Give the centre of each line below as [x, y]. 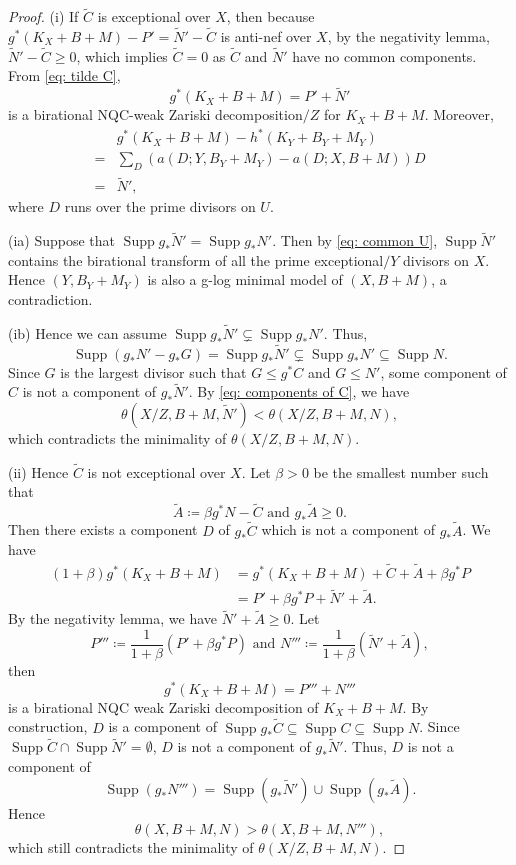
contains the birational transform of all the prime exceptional [196, 259]
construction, [48, 726]
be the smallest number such [401, 471]
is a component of [162, 726]
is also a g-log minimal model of [245, 279]
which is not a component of [348, 529]
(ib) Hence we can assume [87, 332]
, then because [270, 16]
